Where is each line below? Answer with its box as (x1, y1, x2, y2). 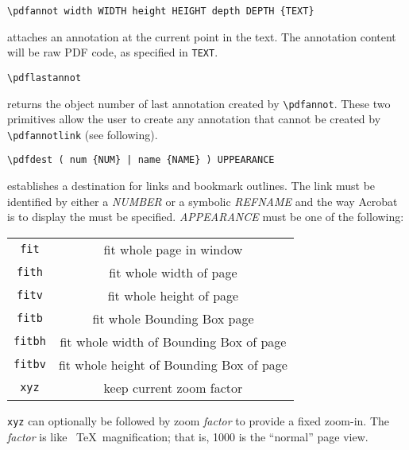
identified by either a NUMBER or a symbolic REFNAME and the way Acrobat (7, 192, 398, 209)
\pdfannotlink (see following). (7, 126, 158, 142)
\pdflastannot (7, 72, 82, 83)
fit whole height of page (107, 285, 239, 305)
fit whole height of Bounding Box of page (58, 355, 287, 374)
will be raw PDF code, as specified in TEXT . (7, 44, 218, 60)
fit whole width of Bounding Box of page (60, 332, 287, 351)
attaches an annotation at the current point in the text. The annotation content (7, 28, 396, 45)
